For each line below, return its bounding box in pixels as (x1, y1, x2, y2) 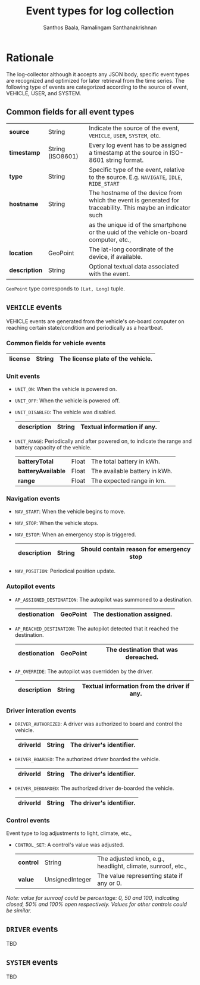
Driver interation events (6, 706, 76, 715)
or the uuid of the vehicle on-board (89, 228, 187, 236)
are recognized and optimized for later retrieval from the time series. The (6, 77, 185, 84)
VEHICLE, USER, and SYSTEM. (6, 89, 82, 96)
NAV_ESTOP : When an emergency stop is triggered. (14, 531, 136, 538)
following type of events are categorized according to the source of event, (6, 83, 189, 90)
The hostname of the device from (89, 189, 183, 197)
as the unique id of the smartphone (89, 220, 187, 229)
